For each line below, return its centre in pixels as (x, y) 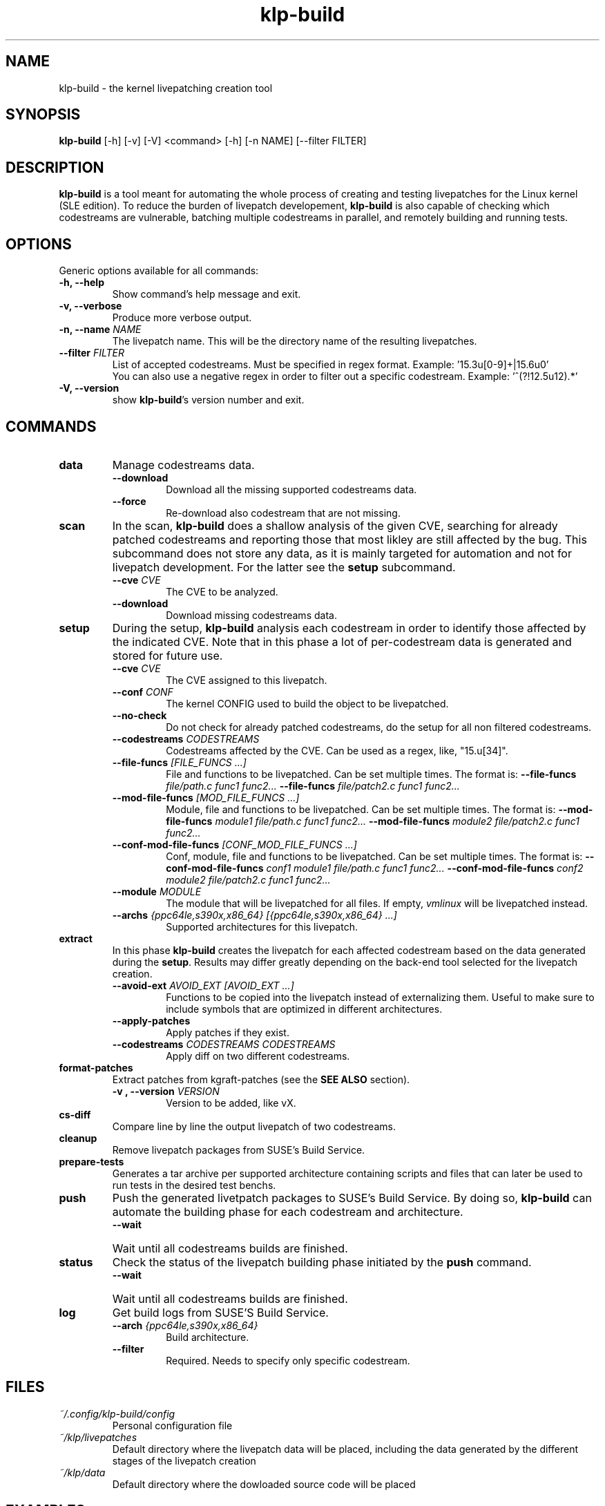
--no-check (140, 715)
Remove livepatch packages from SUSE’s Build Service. (239, 1150)
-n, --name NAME (100, 330)
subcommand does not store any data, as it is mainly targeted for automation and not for (342, 553)
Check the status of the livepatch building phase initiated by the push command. (322, 1262)
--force (129, 501)
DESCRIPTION (55, 167)
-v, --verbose (90, 306)
